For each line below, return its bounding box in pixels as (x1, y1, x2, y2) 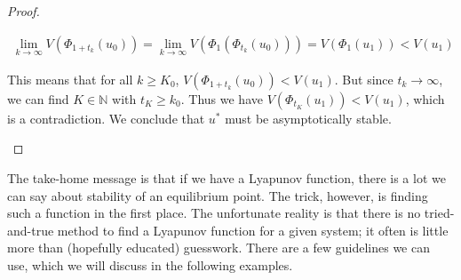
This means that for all (7, 69, 133, 88)
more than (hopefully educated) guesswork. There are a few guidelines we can (7, 238, 430, 257)
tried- (424, 204, 455, 222)
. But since (334, 69, 393, 88)
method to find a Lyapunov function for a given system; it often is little (57, 220, 449, 239)
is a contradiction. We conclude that (7, 108, 205, 127)
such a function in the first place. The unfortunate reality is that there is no (7, 204, 421, 222)
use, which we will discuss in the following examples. (7, 256, 293, 274)
